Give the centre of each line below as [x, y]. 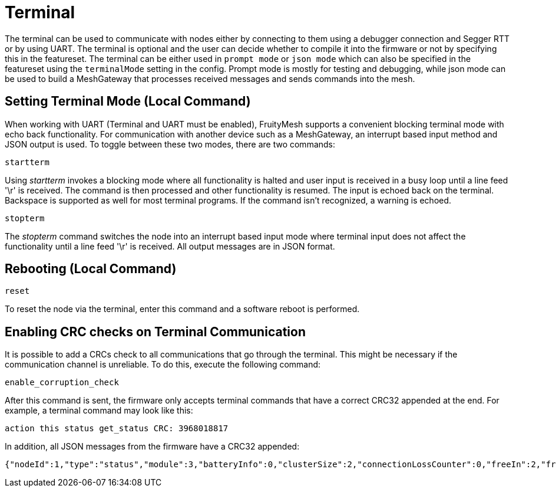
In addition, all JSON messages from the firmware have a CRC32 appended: [152, 447]
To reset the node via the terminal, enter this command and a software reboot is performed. [182, 309]
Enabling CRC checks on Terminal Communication [155, 332]
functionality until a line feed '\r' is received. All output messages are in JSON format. [170, 246]
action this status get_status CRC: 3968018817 [117, 429]
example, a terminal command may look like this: [99, 411]
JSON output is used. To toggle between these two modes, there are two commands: [170, 144]
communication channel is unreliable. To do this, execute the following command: [163, 365]
